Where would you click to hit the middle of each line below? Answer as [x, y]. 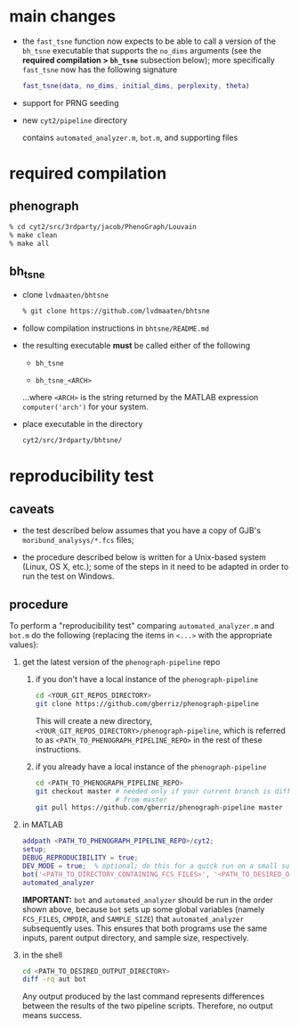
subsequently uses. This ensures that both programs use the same [145, 928]
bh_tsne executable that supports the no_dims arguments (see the [141, 50]
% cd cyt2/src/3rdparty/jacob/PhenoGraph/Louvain [103, 226]
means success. [52, 1016]
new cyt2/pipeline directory [74, 120]
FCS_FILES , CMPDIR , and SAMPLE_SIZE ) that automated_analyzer [133, 918]
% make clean [33, 235]
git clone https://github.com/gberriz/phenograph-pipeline [147, 703]
